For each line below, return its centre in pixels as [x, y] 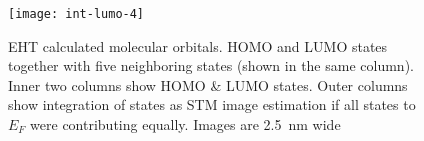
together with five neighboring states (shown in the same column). [211, 65]
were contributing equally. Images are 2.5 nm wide [185, 124]
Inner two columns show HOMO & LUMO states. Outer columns [208, 84]
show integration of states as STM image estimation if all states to [212, 104]
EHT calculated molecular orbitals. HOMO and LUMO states [198, 45]
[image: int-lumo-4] [76, 14]
